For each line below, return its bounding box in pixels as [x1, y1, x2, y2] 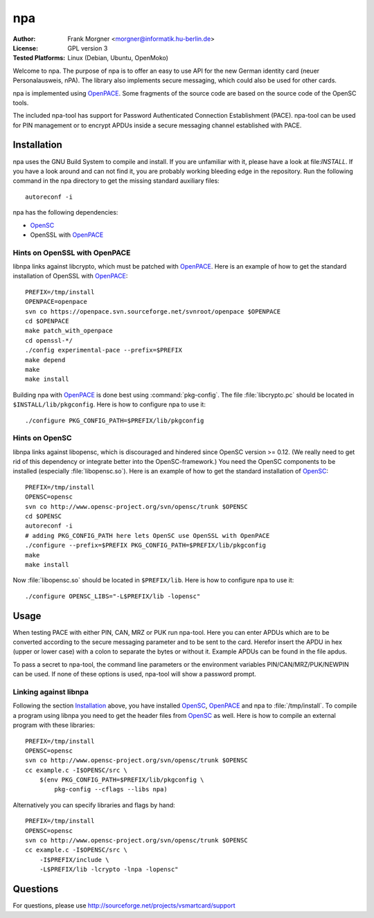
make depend [25, 356, 66, 363]
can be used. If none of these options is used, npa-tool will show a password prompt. [12, 670, 256, 678]
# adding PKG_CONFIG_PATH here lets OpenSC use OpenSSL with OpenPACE [25, 532, 270, 539]
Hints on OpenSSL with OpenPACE [12, 248, 131, 258]
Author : [12, 35, 36, 43]
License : [12, 44, 38, 52]
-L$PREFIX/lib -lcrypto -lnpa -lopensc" [39, 865, 179, 874]
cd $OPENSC [25, 512, 62, 521]
